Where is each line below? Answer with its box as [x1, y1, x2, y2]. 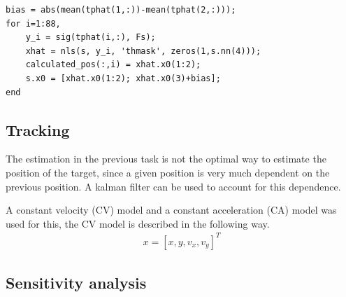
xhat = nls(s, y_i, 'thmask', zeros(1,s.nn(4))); [25, 46, 261, 56]
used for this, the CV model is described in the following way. [6, 216, 270, 230]
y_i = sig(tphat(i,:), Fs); [25, 32, 156, 43]
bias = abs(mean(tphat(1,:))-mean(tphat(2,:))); [6, 5, 236, 15]
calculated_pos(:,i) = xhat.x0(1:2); [25, 60, 201, 70]
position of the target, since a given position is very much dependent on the [6, 165, 330, 179]
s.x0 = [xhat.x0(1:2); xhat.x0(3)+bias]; [25, 73, 221, 83]
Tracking [6, 118, 70, 140]
